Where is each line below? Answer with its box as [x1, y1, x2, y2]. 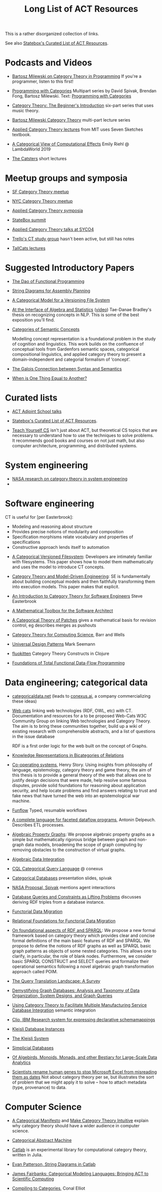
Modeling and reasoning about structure [12, 524, 93, 529]
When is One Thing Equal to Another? [12, 375, 87, 381]
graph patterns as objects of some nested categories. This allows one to [12, 948, 157, 954]
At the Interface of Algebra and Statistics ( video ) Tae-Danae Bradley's [12, 307, 152, 312]
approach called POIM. [12, 968, 58, 974]
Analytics [12, 1059, 31, 1065]
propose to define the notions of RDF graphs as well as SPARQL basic [12, 943, 151, 948]
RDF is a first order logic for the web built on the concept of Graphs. [12, 743, 147, 749]
